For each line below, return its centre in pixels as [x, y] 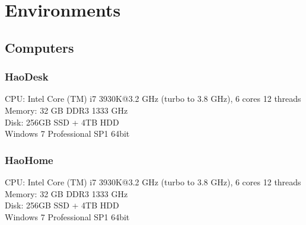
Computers [39, 47]
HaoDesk [27, 77]
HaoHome [29, 160]
